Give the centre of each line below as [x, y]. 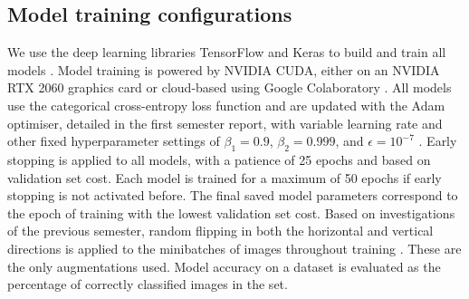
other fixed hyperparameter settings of [114, 141]
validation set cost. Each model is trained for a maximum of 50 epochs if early [225, 177]
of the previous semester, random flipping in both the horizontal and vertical [220, 231]
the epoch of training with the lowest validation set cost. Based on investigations [231, 212]
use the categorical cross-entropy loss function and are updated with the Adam [226, 105]
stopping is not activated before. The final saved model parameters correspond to [233, 195]
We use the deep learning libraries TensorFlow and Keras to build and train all [227, 52]
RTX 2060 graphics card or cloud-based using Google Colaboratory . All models [230, 87]
